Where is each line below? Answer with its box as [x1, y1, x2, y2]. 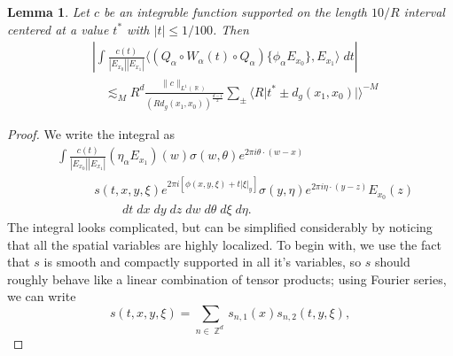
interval [403, 3, 445, 20]
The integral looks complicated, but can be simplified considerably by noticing [7, 218, 433, 236]
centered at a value [7, 19, 109, 38]
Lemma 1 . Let [7, 3, 90, 20]
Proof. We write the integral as [7, 125, 176, 143]
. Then [213, 19, 249, 38]
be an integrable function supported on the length [103, 3, 367, 20]
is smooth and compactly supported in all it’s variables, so [43, 252, 362, 271]
